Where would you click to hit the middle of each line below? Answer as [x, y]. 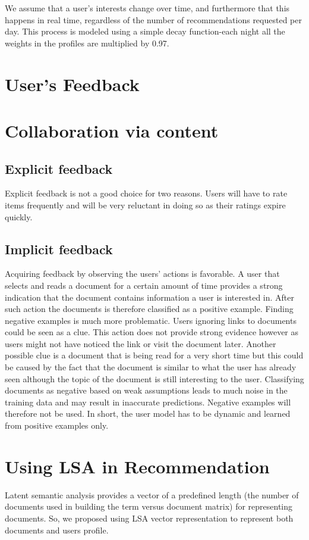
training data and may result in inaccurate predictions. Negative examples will [148, 402]
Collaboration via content [112, 130]
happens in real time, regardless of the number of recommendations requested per [153, 19]
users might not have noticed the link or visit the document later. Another [141, 343]
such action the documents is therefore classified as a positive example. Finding [149, 309]
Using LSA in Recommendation [137, 466]
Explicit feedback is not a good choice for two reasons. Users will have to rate [146, 193]
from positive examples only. [57, 425]
